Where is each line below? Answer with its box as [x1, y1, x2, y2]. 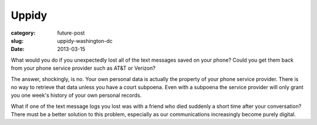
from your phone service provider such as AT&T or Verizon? [11, 65, 156, 72]
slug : [11, 37, 23, 44]
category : [11, 29, 36, 36]
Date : [11, 46, 25, 53]
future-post [57, 29, 85, 36]
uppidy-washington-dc [57, 37, 113, 44]
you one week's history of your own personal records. [11, 92, 142, 99]
